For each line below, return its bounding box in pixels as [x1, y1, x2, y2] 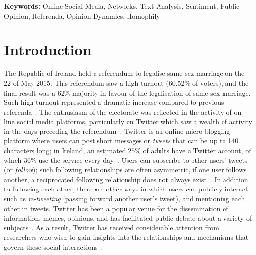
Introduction [4, 39, 92, 60]
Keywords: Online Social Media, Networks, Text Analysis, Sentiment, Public [4, 1, 240, 11]
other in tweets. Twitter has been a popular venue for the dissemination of [4, 203, 228, 213]
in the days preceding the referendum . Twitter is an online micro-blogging [4, 126, 230, 136]
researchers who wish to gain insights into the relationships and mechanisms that [4, 232, 249, 242]
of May [13, 77, 34, 88]
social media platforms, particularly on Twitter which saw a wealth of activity [17, 116, 252, 127]
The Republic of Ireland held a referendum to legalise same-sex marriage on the [4, 68, 245, 78]
